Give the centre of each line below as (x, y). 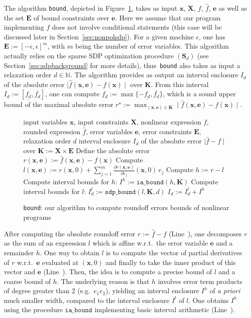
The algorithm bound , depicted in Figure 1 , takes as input (91, 8)
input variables (45, 121)
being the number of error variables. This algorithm (152, 46)
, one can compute (73, 94)
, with (56, 46)
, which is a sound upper (199, 94)
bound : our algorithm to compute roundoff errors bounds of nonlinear (126, 207)
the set (14, 17)
